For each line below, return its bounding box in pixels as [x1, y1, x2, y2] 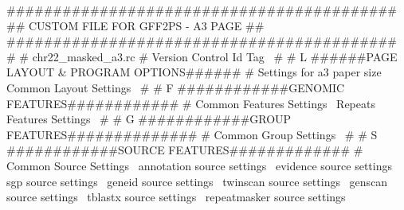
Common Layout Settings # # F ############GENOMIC [6, 79, 345, 95]
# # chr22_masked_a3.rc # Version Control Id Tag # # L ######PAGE [6, 48, 398, 64]
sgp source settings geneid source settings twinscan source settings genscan [6, 173, 388, 189]
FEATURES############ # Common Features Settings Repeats [6, 95, 375, 111]
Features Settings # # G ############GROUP [6, 111, 292, 127]
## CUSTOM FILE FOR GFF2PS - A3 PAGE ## [6, 17, 265, 33]
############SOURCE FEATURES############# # [6, 142, 363, 158]
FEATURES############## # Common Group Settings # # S [6, 126, 378, 142]
